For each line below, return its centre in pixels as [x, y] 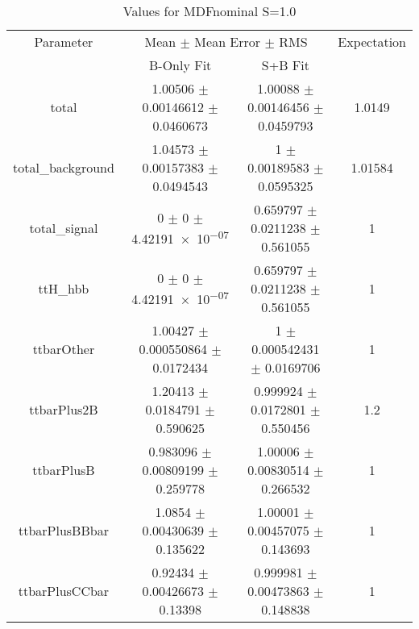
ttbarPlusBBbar [63, 530]
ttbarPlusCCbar [64, 591]
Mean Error [228, 42]
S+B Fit [285, 65]
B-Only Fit [180, 65]
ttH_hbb [64, 288]
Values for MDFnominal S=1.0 [209, 11]
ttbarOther [64, 349]
